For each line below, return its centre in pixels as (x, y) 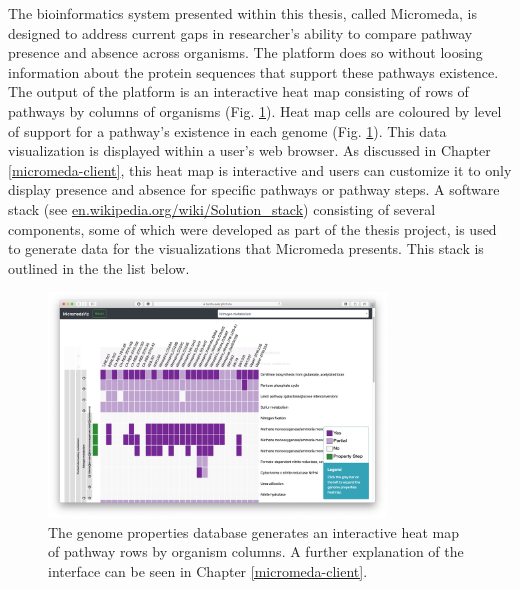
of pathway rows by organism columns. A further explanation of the (256, 551)
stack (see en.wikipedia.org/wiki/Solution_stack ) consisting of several (222, 208)
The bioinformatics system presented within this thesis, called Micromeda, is (242, 13)
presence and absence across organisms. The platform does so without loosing (245, 52)
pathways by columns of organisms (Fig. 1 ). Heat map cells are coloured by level (255, 110)
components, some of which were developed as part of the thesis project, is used (252, 228)
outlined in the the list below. (99, 267)
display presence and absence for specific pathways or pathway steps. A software (254, 189)
